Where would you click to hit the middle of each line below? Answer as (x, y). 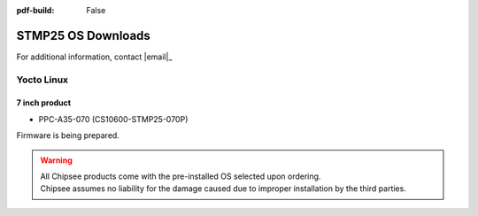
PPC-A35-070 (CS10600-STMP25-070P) (113, 119)
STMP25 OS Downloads (83, 35)
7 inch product (43, 103)
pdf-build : (35, 10)
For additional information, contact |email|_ (94, 57)
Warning (56, 160)
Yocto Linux (42, 80)
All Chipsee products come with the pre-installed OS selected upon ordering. (181, 176)
